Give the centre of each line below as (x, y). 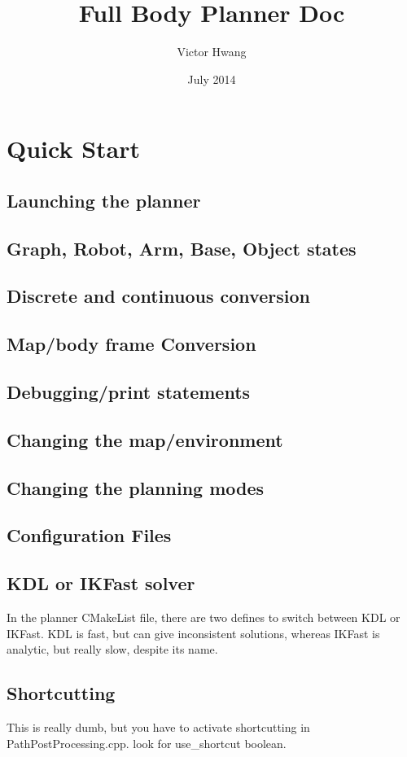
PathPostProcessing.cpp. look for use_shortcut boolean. (147, 743)
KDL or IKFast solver (101, 583)
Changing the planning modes (136, 487)
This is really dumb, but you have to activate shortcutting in (158, 726)
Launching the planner (104, 200)
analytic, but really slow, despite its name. (112, 649)
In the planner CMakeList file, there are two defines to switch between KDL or (203, 617)
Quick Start (73, 149)
